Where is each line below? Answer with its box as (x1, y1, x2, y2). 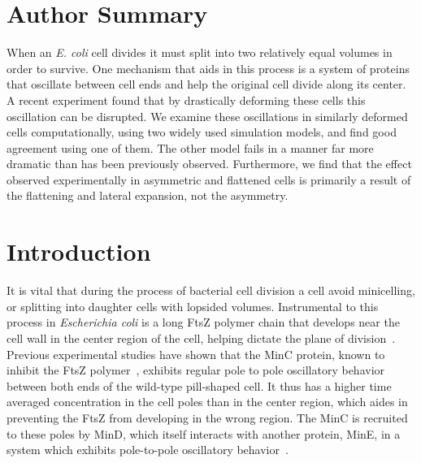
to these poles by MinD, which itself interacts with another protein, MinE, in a (7, 425, 401, 442)
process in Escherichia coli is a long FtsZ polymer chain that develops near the (7, 314, 400, 331)
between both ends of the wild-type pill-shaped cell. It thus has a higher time (7, 377, 392, 394)
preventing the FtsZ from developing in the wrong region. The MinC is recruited (7, 409, 408, 426)
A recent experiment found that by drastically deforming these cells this (7, 91, 366, 108)
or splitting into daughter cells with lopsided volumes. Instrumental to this (7, 297, 379, 314)
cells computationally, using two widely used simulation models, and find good (7, 123, 397, 141)
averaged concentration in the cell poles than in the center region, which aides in (7, 393, 408, 410)
